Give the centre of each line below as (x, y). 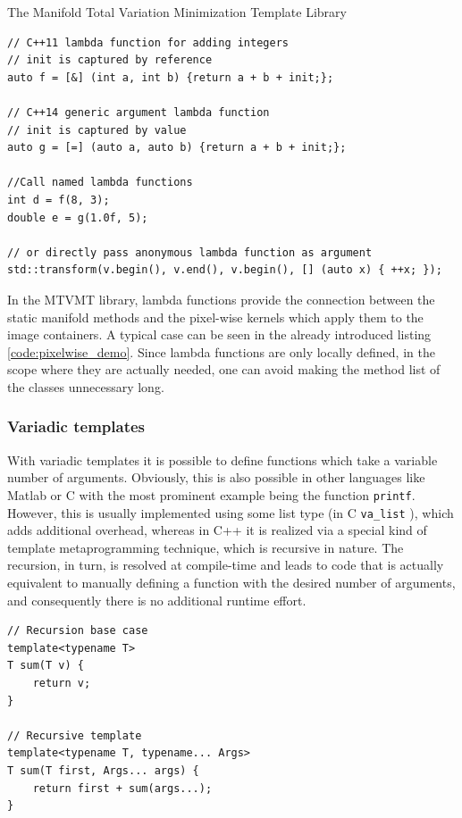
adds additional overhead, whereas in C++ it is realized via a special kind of (217, 530)
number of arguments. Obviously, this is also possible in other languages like (216, 477)
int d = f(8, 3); (59, 200)
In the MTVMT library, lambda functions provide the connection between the (221, 299)
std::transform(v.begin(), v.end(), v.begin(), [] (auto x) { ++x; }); (225, 270)
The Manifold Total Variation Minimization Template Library (177, 12)
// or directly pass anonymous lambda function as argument (190, 252)
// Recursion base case (78, 631)
